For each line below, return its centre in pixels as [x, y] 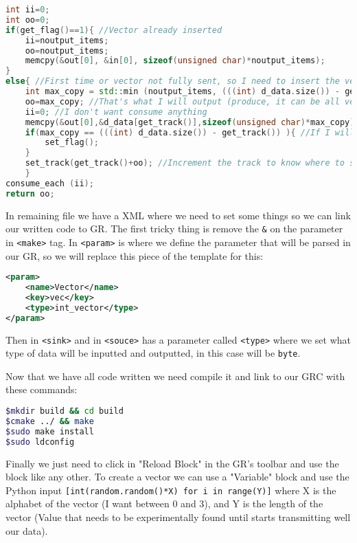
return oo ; [30, 193]
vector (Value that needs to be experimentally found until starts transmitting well [178, 517]
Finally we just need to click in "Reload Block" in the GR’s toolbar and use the [172, 463]
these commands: [42, 389]
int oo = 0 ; [28, 20]
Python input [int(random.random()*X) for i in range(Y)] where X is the [171, 490]
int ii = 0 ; [28, 10]
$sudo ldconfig [40, 442]
